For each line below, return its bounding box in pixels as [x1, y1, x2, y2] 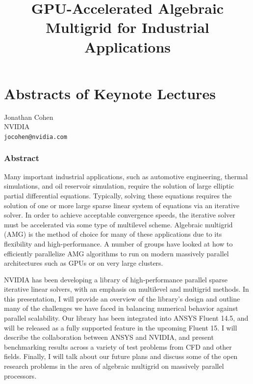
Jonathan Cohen [4, 111, 53, 122]
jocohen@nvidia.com [4, 133, 67, 140]
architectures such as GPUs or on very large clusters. [4, 258, 163, 268]
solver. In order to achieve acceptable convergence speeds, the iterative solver [4, 210, 235, 220]
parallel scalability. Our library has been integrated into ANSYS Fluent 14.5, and [4, 313, 249, 323]
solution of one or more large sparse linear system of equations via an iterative [4, 200, 240, 210]
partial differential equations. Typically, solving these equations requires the [4, 190, 232, 200]
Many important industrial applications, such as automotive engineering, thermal [4, 171, 248, 181]
